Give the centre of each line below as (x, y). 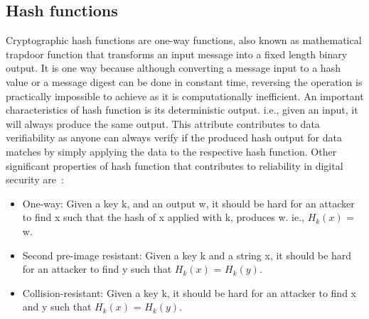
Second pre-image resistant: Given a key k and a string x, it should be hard (187, 255)
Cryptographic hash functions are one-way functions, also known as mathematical (184, 40)
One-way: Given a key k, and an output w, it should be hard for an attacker (188, 203)
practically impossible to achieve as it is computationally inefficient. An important (185, 96)
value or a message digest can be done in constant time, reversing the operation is (184, 81)
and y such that (57, 307)
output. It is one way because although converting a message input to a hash (173, 68)
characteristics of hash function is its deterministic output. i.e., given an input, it (182, 110)
